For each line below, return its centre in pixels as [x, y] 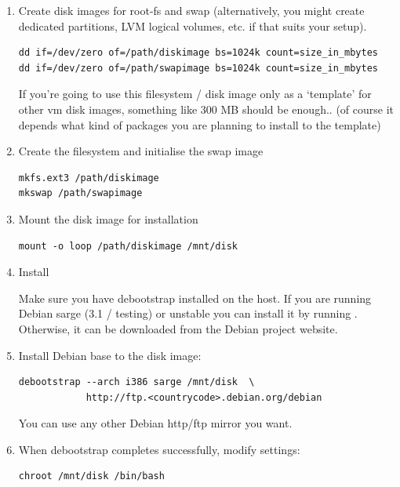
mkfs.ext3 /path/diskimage [89, 178]
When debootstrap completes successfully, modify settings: [159, 449]
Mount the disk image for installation [108, 218]
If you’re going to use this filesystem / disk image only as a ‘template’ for [195, 94]
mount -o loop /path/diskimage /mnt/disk [128, 246]
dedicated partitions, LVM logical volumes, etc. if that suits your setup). [193, 25]
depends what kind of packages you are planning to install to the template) [200, 124]
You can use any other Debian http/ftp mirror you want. [155, 423]
